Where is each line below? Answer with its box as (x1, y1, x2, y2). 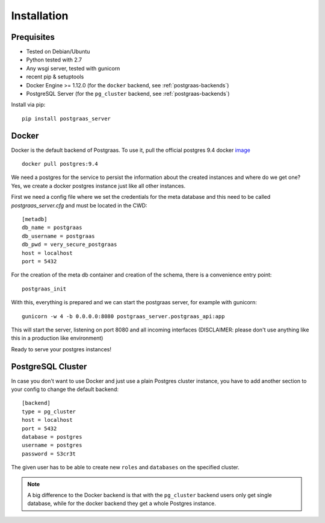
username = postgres (22, 442, 82, 449)
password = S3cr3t (22, 450, 76, 457)
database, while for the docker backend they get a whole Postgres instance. (27, 500, 217, 507)
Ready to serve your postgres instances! (11, 345, 111, 352)
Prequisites (11, 32, 55, 42)
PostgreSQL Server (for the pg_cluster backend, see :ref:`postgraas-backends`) (26, 90, 230, 98)
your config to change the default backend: (11, 386, 119, 393)
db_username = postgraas (22, 233, 95, 239)
